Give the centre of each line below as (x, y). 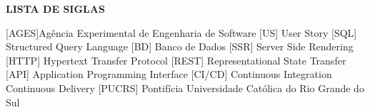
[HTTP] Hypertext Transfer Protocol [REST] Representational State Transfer (176, 60)
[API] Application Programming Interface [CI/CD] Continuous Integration (169, 74)
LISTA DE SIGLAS (55, 9)
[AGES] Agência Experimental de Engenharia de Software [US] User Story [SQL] (181, 32)
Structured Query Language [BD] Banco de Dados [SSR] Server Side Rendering (180, 46)
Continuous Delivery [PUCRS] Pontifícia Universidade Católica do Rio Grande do (185, 88)
